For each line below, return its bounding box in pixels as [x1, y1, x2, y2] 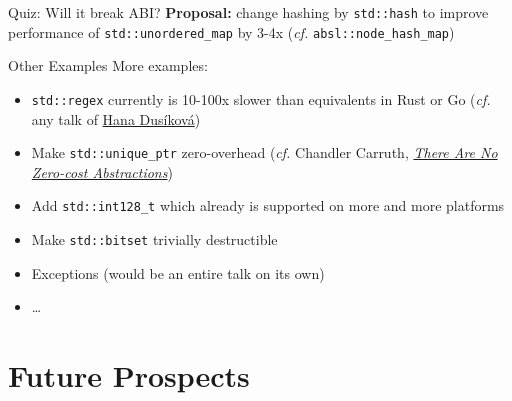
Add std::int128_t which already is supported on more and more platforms [31, 195, 505, 216]
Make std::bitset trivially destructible [31, 229, 278, 250]
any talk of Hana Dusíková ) [31, 108, 201, 129]
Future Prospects [8, 355, 250, 396]
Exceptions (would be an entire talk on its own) [31, 262, 325, 283]
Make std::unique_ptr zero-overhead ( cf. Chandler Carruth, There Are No [31, 142, 498, 163]
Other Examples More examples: [8, 55, 208, 76]
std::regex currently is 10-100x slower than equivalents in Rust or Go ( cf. [31, 88, 491, 109]
